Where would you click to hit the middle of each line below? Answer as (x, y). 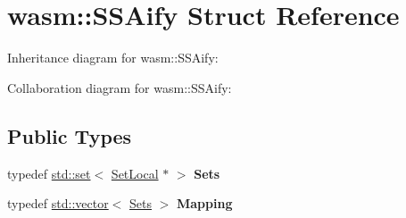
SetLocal (135, 173)
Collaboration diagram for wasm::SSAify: (120, 87)
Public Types (70, 135)
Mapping (205, 203)
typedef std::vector (58, 203)
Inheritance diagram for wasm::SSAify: (113, 58)
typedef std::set (49, 173)
